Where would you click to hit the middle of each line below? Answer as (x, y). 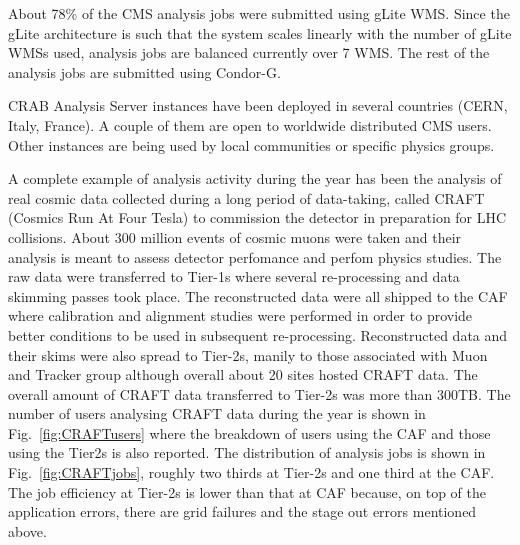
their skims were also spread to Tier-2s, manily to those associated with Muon (248, 354)
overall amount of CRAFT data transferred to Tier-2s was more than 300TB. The (259, 393)
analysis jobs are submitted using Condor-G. (144, 71)
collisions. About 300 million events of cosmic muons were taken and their (235, 236)
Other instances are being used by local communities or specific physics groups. (251, 144)
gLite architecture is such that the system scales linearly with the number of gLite (260, 32)
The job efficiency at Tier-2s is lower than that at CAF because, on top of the (247, 491)
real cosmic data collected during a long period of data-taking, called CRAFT (246, 197)
